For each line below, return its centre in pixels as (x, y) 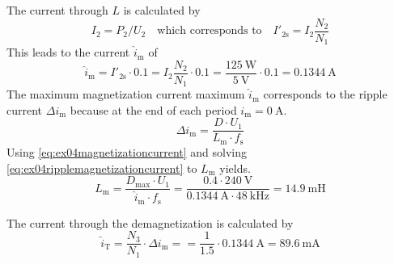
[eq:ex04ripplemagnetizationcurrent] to (102, 168)
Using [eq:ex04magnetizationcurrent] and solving (127, 151)
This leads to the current (68, 52)
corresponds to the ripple (325, 94)
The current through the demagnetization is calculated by (150, 222)
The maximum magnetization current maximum (126, 94)
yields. (235, 168)
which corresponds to (210, 31)
